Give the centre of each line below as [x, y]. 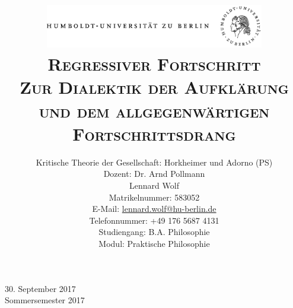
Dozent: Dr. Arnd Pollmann [154, 174]
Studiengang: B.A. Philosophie [154, 232]
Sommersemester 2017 [45, 300]
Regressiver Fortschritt [154, 64]
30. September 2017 [40, 288]
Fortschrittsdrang [154, 133]
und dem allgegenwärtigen [154, 110]
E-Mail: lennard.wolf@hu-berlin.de [154, 209]
